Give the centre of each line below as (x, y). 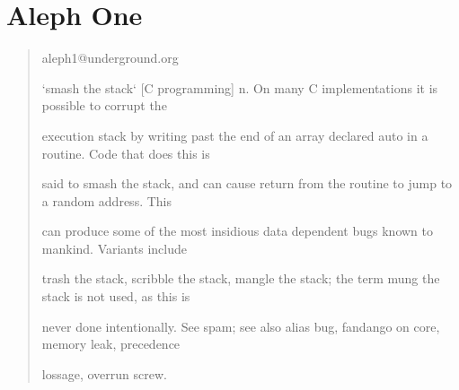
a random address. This (106, 200)
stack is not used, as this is (116, 296)
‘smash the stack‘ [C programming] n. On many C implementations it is (240, 87)
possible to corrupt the (104, 105)
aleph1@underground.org (110, 58)
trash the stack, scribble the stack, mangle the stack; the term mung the (241, 278)
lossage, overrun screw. (104, 373)
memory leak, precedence (111, 344)
